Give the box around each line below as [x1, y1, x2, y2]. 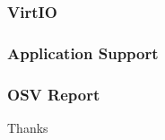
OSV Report [7, 83, 100, 105]
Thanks [7, 118, 48, 136]
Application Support [7, 41, 159, 64]
